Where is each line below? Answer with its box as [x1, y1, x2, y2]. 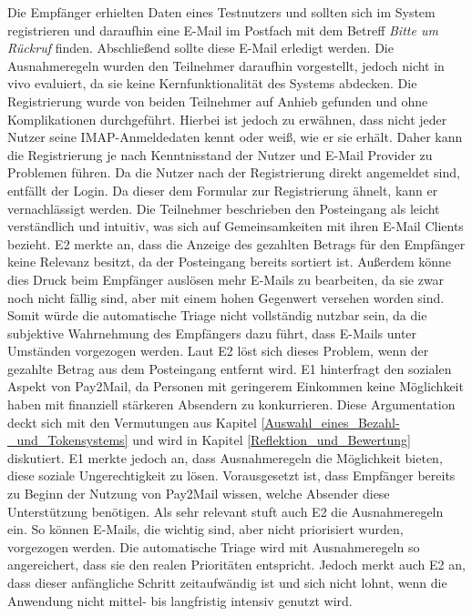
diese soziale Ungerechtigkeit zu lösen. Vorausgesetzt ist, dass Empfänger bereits [7, 466, 456, 485]
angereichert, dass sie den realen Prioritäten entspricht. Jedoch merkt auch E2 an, [7, 555, 466, 574]
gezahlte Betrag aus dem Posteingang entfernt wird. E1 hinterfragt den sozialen [7, 358, 452, 378]
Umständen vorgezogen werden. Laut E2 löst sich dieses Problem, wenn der [7, 341, 429, 360]
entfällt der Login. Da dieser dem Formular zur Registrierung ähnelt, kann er [7, 180, 438, 199]
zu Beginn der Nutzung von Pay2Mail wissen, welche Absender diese [7, 484, 390, 503]
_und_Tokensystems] [7, 430, 128, 449]
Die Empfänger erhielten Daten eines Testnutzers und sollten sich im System [7, 3, 436, 21]
